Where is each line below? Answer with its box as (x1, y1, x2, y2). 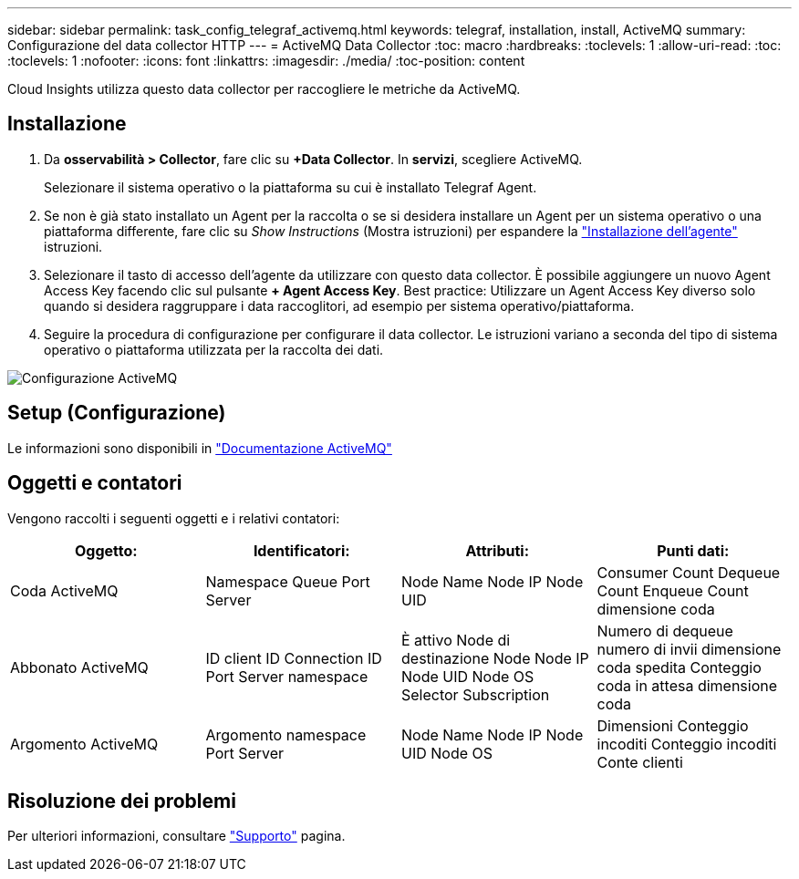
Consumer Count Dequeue (597, 563, 781, 582)
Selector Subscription (401, 685, 550, 704)
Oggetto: (74, 541, 138, 560)
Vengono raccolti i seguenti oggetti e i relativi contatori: (7, 510, 340, 526)
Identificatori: (253, 541, 350, 560)
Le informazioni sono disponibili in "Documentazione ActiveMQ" (7, 439, 392, 456)
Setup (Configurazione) (7, 401, 226, 425)
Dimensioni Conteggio (597, 716, 749, 735)
